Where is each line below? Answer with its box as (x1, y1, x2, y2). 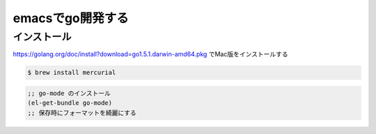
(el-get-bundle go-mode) (27, 99, 113, 107)
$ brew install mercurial (27, 69, 116, 76)
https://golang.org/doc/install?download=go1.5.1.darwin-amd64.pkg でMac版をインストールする (13, 50, 288, 58)
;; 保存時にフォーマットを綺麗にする (27, 108, 137, 117)
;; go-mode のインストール (27, 89, 111, 97)
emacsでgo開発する (13, 10, 129, 26)
